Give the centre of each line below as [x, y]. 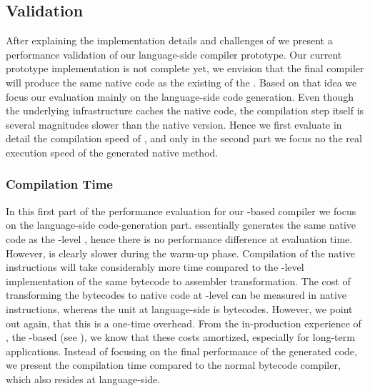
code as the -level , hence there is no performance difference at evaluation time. [179, 238]
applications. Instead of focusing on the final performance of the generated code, [181, 351]
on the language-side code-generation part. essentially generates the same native [181, 225]
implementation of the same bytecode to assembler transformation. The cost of [178, 281]
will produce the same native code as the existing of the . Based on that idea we [181, 82]
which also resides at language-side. [83, 378]
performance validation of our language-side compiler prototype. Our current [174, 54]
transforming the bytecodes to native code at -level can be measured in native [176, 295]
